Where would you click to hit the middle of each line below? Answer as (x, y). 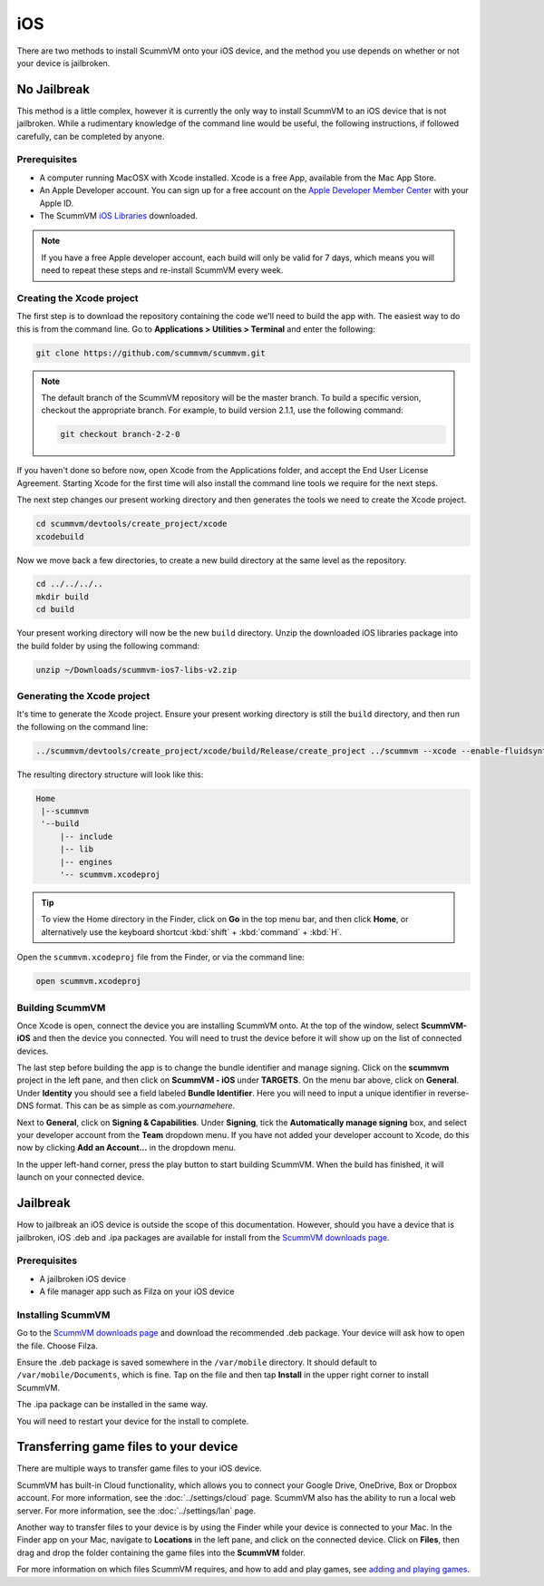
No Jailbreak (53, 89)
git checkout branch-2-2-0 (120, 434)
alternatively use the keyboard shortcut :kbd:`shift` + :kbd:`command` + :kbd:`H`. (192, 932)
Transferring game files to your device (127, 1447)
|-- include (86, 836)
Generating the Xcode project (83, 696)
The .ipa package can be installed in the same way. (112, 1405)
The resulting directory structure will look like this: (110, 774)
